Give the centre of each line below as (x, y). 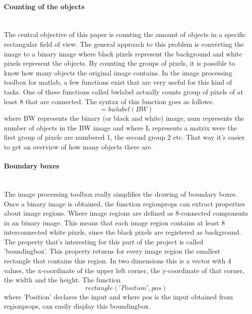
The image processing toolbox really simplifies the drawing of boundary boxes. (121, 194)
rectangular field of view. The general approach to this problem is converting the (124, 44)
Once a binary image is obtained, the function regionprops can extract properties (125, 203)
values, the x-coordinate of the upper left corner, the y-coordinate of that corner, (124, 270)
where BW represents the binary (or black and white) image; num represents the (124, 118)
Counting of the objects (44, 6)
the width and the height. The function (62, 280)
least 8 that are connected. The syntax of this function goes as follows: (109, 101)
